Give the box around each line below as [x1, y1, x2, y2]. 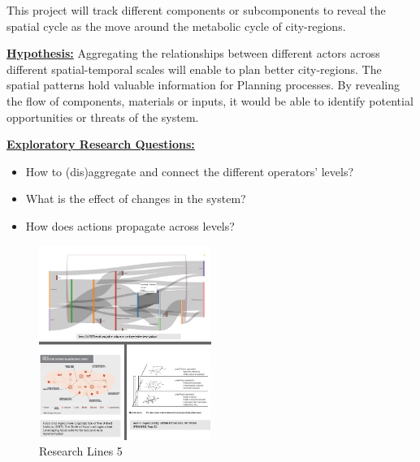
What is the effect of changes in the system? [25, 190, 246, 207]
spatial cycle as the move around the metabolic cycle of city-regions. [6, 17, 346, 34]
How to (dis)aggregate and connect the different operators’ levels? [25, 162, 354, 179]
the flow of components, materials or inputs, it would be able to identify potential [6, 92, 414, 109]
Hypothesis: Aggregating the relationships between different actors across [6, 45, 380, 62]
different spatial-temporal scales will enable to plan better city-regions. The [6, 60, 382, 77]
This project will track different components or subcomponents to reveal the [6, 2, 386, 18]
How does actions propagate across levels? [25, 217, 235, 234]
